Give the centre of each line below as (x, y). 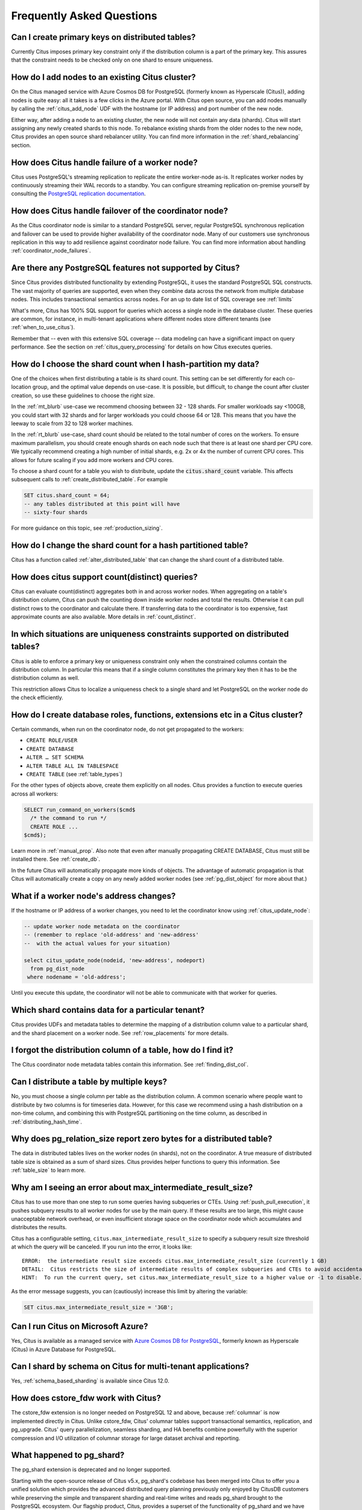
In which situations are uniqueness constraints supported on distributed (150, 634)
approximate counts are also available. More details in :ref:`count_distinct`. (103, 617)
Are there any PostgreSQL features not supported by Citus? (125, 268)
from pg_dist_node (57, 969)
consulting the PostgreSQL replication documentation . (78, 194)
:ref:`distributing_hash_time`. (47, 1122)
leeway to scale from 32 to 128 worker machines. (72, 423)
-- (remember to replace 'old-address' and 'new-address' (111, 935)
